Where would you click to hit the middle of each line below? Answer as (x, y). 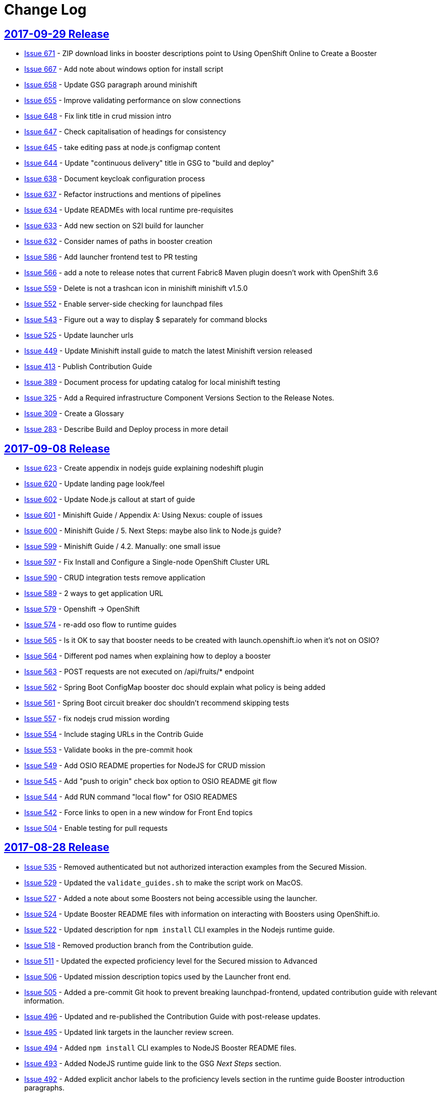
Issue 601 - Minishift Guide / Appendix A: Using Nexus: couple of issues (144, 515)
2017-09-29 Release (57, 34)
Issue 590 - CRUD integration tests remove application (115, 578)
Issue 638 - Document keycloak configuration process (115, 179)
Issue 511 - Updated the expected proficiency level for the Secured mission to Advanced (171, 961)
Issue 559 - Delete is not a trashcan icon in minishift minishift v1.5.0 (136, 288)
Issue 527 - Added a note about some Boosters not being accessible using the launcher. (171, 898)
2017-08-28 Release (57, 848)
